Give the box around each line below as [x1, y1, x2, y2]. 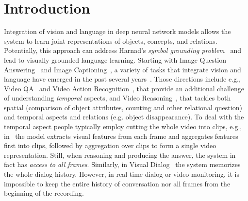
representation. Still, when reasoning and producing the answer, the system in [4, 150, 236, 160]
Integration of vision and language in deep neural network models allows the [4, 26, 231, 36]
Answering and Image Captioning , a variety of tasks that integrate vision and [4, 64, 241, 74]
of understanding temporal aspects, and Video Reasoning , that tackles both [4, 93, 231, 103]
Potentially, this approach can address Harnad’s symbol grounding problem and [4, 45, 242, 55]
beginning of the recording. [4, 188, 84, 198]
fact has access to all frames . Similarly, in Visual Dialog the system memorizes [4, 159, 241, 169]
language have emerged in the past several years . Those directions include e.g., [4, 74, 241, 84]
